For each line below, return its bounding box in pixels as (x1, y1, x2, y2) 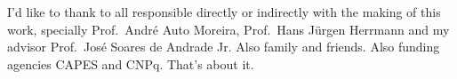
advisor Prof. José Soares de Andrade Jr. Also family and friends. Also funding (7, 37, 440, 56)
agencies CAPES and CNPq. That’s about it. (7, 54, 254, 73)
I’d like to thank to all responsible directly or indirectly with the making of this (7, 3, 441, 20)
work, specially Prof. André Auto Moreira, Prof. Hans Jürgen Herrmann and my (7, 20, 450, 38)
